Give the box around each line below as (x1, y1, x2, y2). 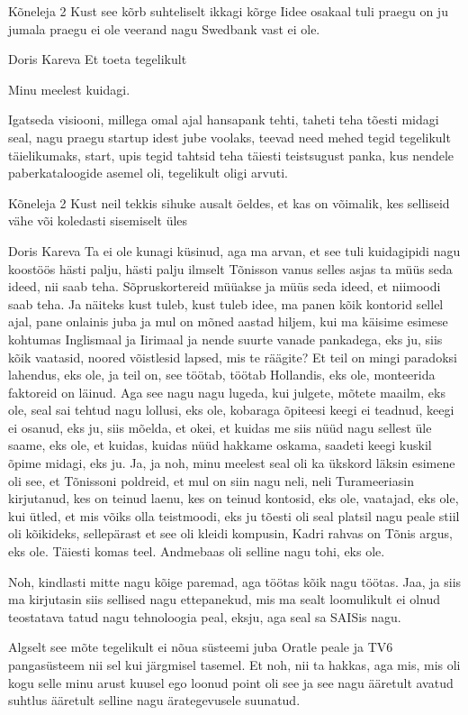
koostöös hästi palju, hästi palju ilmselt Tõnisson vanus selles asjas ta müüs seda (8, 259, 453, 278)
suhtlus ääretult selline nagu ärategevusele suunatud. (8, 691, 301, 710)
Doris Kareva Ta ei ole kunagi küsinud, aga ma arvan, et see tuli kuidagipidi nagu (8, 241, 461, 260)
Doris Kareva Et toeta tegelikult (8, 50, 187, 69)
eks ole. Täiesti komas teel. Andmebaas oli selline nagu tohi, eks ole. (8, 542, 385, 561)
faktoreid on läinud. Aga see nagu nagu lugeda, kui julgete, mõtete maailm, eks (8, 382, 445, 401)
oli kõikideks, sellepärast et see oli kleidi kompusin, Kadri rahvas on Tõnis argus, (8, 524, 453, 543)
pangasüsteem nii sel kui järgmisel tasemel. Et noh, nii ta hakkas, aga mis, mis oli (8, 655, 461, 674)
